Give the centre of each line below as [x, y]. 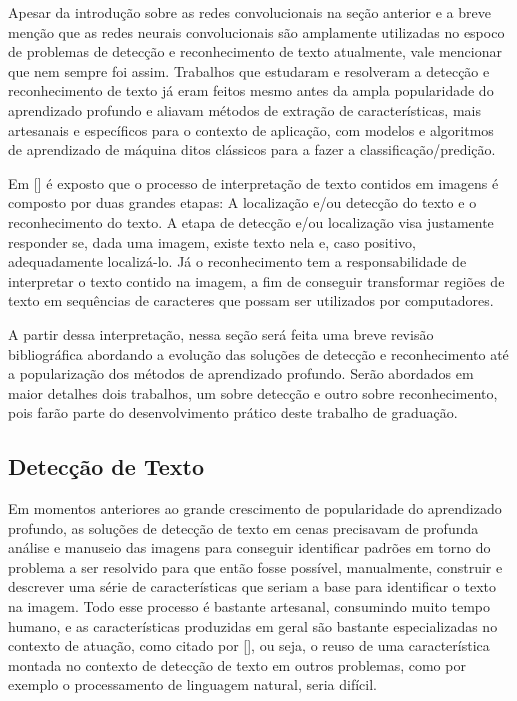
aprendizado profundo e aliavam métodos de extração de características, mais [244, 109]
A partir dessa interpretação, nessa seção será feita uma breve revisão [221, 333]
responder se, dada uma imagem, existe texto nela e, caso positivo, [212, 241]
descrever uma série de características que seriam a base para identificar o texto [252, 586]
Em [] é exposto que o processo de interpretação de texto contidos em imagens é [253, 182]
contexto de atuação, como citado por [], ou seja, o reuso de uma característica [249, 645]
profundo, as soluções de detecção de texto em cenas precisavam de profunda [243, 527]
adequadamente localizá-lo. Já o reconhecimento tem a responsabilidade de [237, 261]
